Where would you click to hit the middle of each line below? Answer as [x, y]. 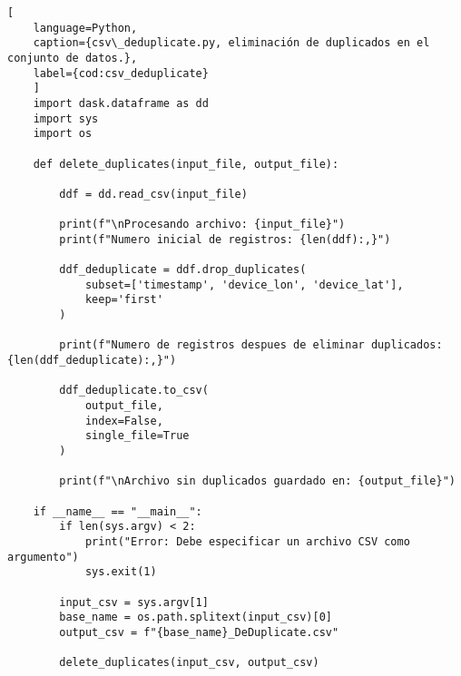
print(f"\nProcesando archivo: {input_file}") [202, 225]
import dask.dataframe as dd [121, 103]
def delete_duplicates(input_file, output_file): [186, 164]
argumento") [43, 557]
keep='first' [124, 300]
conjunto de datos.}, [73, 58]
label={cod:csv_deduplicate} [121, 73]
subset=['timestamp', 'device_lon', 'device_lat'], [244, 284]
